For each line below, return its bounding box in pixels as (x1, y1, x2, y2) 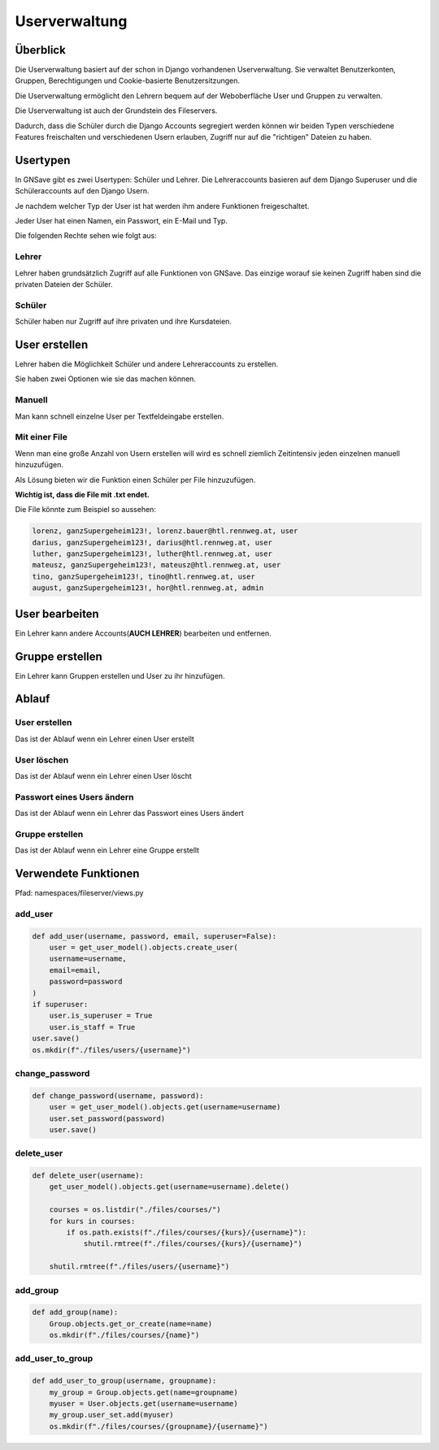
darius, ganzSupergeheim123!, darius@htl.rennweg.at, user (32, 537, 272, 547)
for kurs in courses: (49, 1216, 136, 1226)
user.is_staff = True (49, 1022, 136, 1031)
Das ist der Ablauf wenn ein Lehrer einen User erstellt (15, 734, 195, 744)
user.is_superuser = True (49, 1011, 153, 1020)
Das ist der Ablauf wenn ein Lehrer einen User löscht (15, 771, 193, 780)
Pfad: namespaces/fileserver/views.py (15, 888, 144, 898)
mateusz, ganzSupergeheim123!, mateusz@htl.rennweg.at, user (32, 561, 281, 570)
